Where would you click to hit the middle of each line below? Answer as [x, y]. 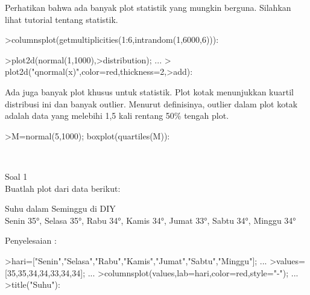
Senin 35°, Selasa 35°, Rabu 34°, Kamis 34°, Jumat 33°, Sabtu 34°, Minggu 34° [150, 220]
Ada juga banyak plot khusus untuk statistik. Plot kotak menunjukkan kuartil [149, 91]
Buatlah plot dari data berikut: [63, 188]
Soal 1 [16, 176]
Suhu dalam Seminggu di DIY [60, 208]
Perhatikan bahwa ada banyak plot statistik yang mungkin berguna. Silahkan [148, 7]
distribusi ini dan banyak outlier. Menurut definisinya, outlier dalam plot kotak [151, 103]
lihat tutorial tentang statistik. [62, 19]
